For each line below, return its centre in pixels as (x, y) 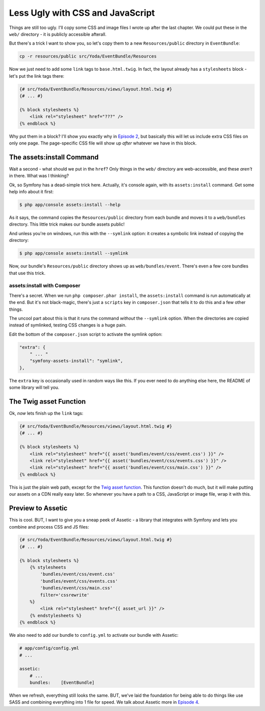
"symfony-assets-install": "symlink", (76, 361)
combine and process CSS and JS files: (49, 527)
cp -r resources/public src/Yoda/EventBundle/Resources (88, 56)
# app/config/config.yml (49, 648)
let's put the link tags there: (37, 76)
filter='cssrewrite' (65, 595)
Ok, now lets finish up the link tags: (46, 414)
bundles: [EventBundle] (62, 683)
